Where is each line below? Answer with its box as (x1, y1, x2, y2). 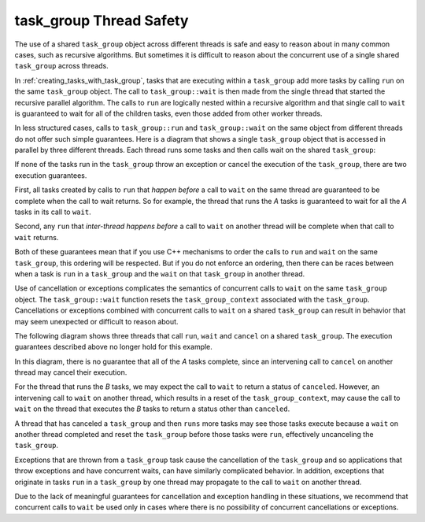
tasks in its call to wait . (14, 207, 91, 217)
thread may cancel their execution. (14, 368, 128, 377)
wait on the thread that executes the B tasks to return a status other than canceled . (14, 404, 290, 413)
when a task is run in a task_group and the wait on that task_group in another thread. (14, 268, 305, 279)
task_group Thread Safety (14, 12, 189, 29)
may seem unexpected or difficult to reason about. (14, 317, 179, 326)
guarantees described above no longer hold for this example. (14, 342, 213, 352)
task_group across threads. (14, 61, 109, 71)
